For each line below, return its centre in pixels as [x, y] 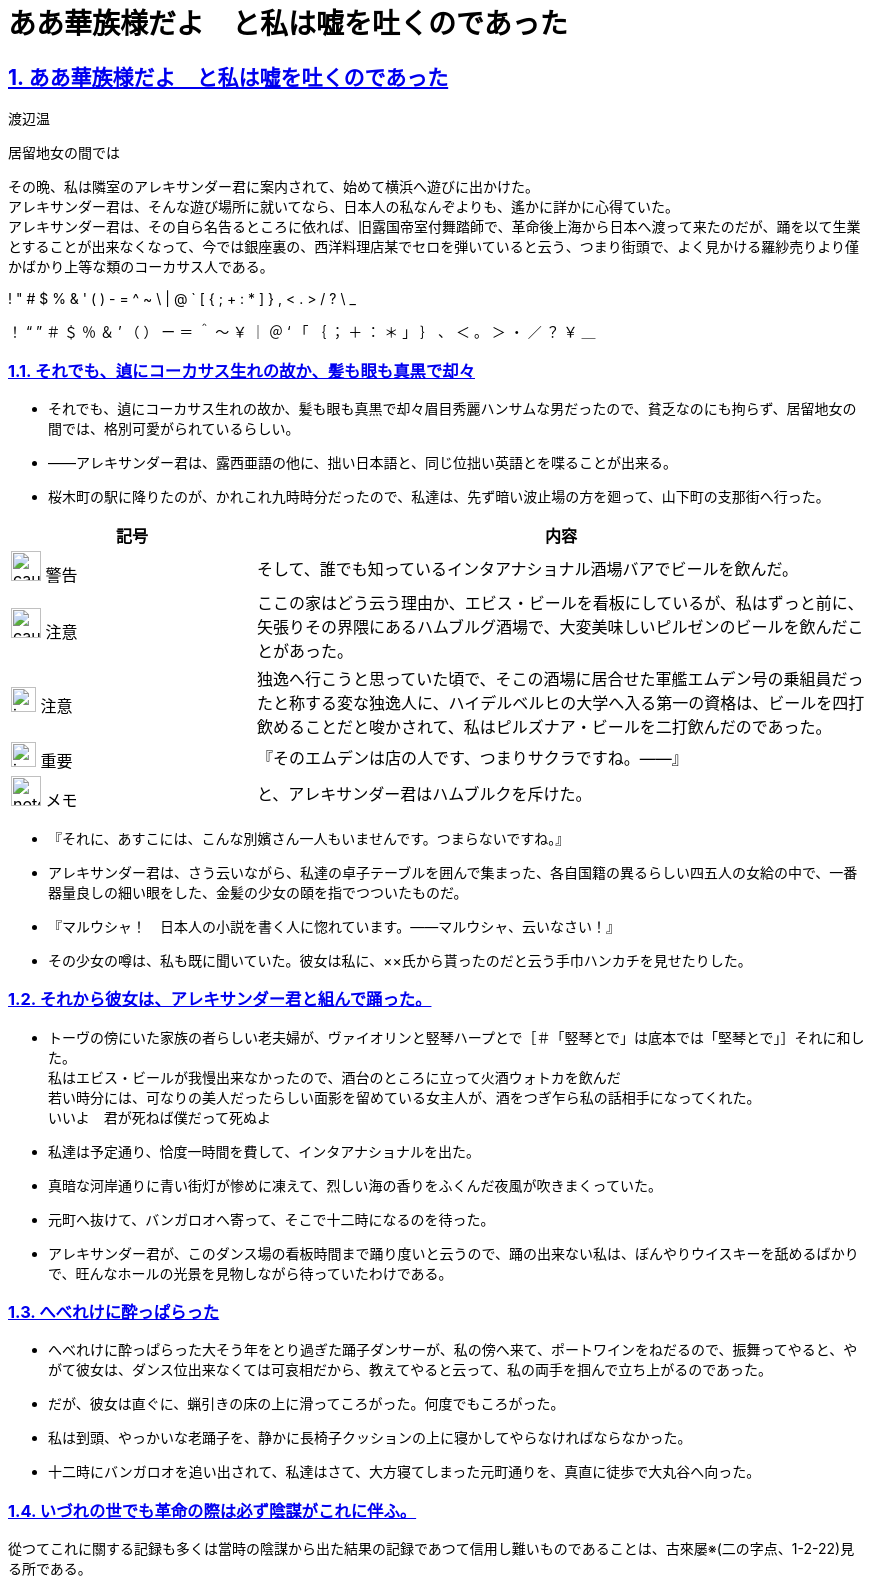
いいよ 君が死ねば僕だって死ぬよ [160, 1117]
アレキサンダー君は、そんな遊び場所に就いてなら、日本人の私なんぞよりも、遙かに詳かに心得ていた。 [343, 207]
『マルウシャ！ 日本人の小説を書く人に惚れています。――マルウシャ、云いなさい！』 [334, 926]
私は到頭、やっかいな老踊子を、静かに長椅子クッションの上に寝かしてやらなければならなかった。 [370, 1438]
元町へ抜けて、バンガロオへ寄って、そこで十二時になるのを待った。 [271, 1219]
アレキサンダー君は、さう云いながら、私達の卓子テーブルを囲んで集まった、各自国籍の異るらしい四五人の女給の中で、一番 [453, 872]
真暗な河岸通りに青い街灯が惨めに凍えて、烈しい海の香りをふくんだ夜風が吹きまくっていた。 [355, 1185]
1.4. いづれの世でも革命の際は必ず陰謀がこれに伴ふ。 [212, 1510]
